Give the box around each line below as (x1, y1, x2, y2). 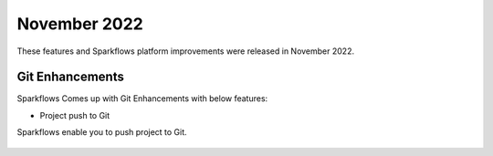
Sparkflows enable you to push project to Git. (16, 127, 187, 138)
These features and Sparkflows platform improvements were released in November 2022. (16, 46, 355, 57)
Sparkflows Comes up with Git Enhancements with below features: (16, 93, 268, 104)
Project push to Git (39, 109, 110, 120)
